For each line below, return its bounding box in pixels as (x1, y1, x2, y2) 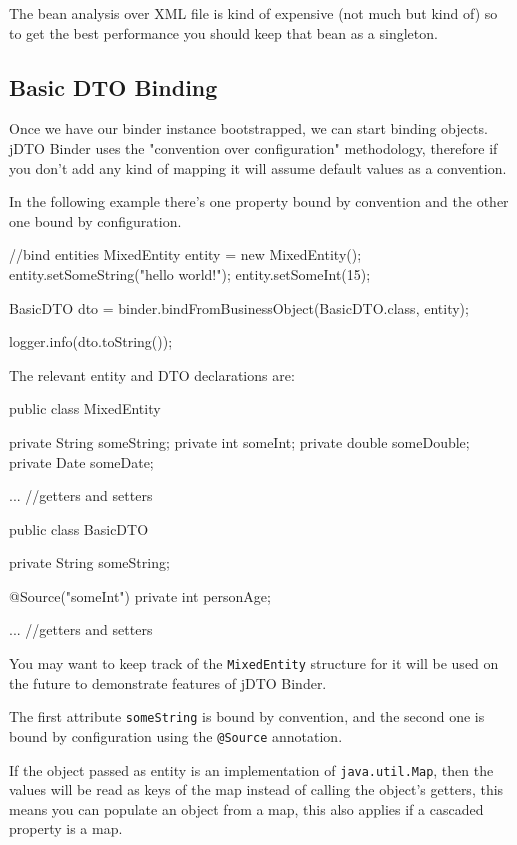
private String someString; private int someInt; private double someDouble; (9, 431, 470, 452)
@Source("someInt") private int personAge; (9, 585, 271, 606)
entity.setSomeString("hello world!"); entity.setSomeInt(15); (9, 263, 371, 284)
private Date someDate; (9, 451, 154, 472)
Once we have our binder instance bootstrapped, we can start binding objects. (9, 118, 488, 139)
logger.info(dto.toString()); (9, 331, 173, 352)
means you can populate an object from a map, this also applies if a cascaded (9, 798, 484, 819)
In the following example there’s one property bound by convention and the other (9, 191, 509, 212)
